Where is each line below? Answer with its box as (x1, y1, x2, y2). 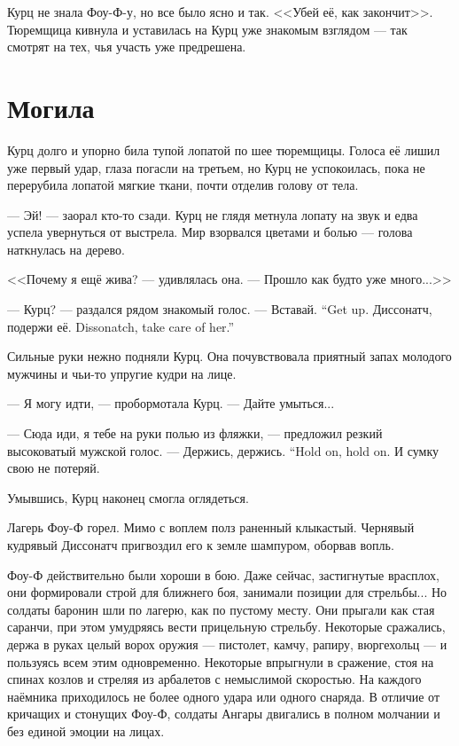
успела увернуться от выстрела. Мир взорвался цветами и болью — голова (7, 223, 413, 241)
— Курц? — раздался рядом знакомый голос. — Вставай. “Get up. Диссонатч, (7, 300, 432, 318)
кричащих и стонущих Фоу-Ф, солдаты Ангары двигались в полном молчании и (7, 704, 440, 723)
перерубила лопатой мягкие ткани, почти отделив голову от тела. (7, 176, 359, 194)
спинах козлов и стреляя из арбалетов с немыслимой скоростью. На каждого (7, 670, 422, 688)
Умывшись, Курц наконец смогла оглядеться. (7, 488, 249, 506)
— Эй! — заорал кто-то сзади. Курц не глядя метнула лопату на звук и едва (7, 205, 418, 224)
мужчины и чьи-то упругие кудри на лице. (7, 364, 237, 382)
